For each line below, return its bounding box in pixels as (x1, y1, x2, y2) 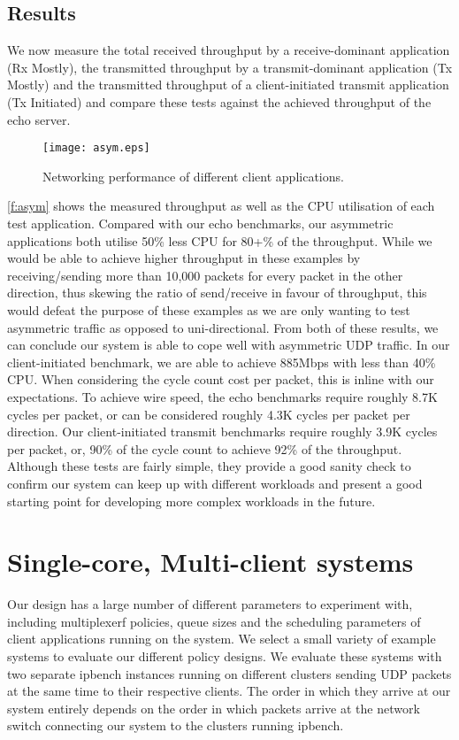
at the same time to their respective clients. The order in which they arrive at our (7, 682, 451, 700)
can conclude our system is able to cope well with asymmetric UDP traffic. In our (7, 335, 450, 354)
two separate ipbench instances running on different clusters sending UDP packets (7, 664, 452, 682)
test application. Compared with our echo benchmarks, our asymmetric (7, 214, 394, 233)
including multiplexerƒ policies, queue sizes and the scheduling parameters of (7, 612, 421, 630)
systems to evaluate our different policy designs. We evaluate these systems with (7, 647, 442, 666)
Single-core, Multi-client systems (7, 543, 414, 580)
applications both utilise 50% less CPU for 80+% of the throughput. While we (7, 231, 432, 250)
